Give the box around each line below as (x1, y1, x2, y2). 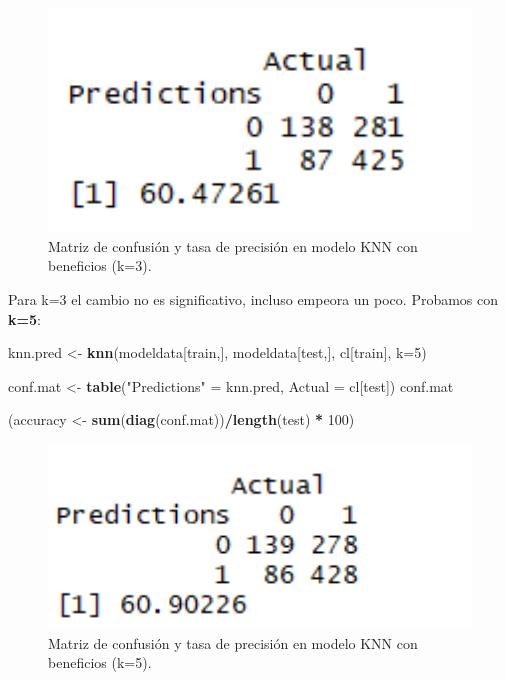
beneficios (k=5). (48, 652, 152, 673)
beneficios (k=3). (48, 255, 152, 276)
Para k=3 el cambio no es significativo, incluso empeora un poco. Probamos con (8, 288, 499, 309)
